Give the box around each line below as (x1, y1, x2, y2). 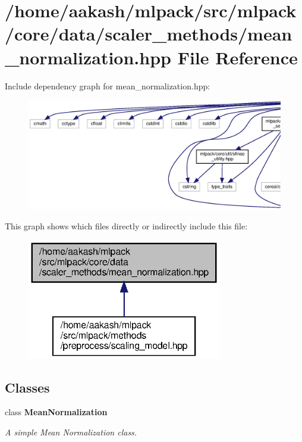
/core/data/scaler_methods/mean (5, 21, 292, 46)
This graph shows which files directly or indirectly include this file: (5, 219, 248, 232)
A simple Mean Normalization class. (5, 426, 137, 438)
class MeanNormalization (5, 406, 108, 418)
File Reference (177, 45, 298, 69)
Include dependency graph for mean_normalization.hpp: (5, 79, 210, 92)
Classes (5, 378, 50, 396)
